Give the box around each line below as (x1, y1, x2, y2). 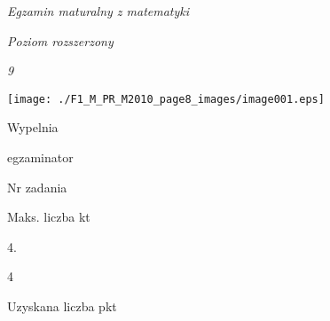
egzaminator (7, 148, 74, 167)
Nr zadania (7, 177, 67, 196)
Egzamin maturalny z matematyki (7, 2, 190, 20)
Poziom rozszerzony (7, 31, 114, 50)
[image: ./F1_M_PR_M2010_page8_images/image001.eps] (7, 92, 325, 106)
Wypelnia (7, 118, 59, 137)
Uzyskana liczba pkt (7, 297, 117, 315)
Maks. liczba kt (7, 207, 90, 226)
